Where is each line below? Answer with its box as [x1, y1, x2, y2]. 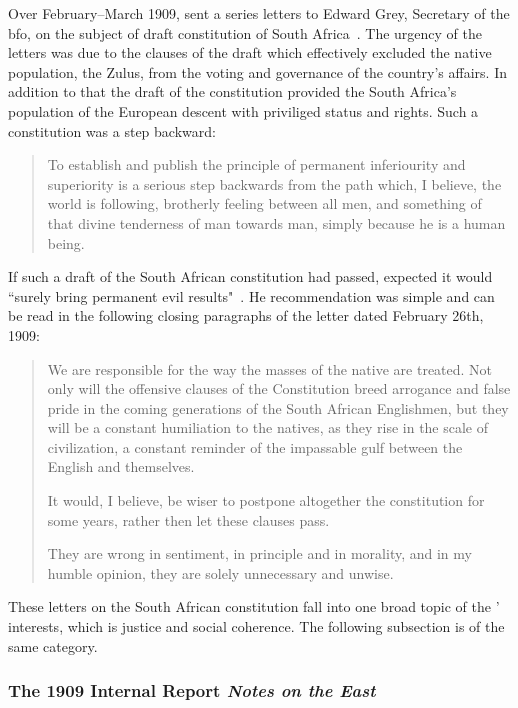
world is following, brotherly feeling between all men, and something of [47, 193, 482, 214]
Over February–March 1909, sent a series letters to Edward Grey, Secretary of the [8, 3, 510, 23]
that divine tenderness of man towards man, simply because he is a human [47, 212, 506, 233]
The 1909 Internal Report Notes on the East [8, 678, 376, 703]
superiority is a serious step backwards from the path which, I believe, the [47, 173, 502, 194]
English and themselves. [47, 456, 195, 477]
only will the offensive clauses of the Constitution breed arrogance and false [47, 378, 511, 399]
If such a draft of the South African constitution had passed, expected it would [8, 266, 493, 287]
